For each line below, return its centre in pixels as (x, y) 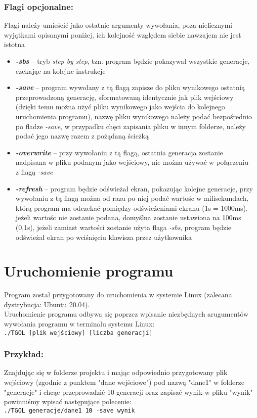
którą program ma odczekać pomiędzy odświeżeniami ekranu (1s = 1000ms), (132, 208)
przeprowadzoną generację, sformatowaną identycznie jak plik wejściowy (125, 97)
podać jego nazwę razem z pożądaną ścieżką (82, 136)
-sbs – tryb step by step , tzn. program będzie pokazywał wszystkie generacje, (132, 61)
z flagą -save (34, 171)
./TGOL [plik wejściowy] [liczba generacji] (78, 333)
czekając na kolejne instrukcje (61, 70)
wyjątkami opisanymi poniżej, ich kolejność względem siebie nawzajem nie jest (123, 34)
